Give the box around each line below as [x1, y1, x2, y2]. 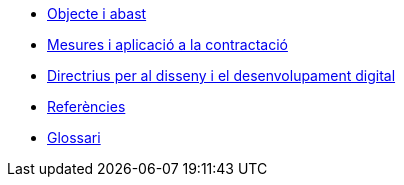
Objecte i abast [47, 5, 147, 22]
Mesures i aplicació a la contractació [47, 36, 288, 53]
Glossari [47, 129, 101, 146]
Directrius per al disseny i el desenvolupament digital [47, 67, 396, 84]
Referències [47, 98, 126, 115]
